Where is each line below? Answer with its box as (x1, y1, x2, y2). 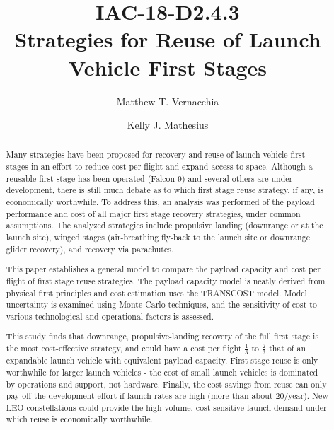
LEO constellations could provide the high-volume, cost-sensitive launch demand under (6, 401, 327, 413)
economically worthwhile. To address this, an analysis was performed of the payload (6, 196, 315, 208)
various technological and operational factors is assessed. (6, 310, 214, 322)
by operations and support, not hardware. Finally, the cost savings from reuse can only (6, 378, 327, 390)
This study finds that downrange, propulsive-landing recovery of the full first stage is (6, 330, 319, 342)
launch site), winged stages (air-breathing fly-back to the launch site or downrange (6, 231, 310, 243)
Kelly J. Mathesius (127, 117, 209, 132)
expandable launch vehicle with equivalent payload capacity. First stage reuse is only (6, 354, 318, 366)
